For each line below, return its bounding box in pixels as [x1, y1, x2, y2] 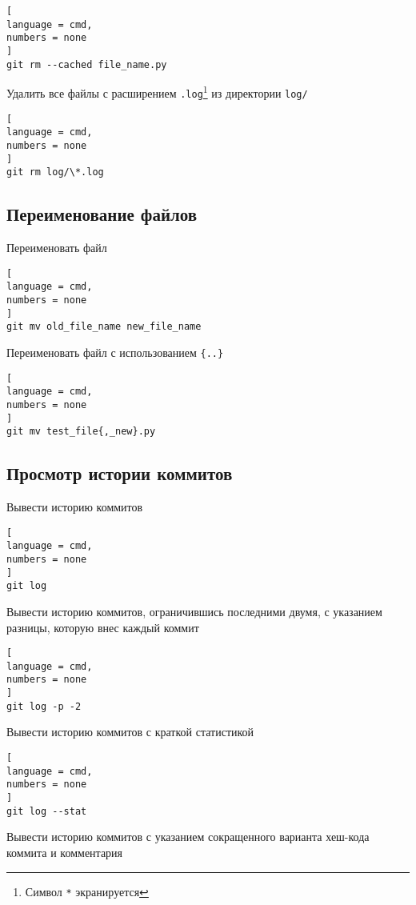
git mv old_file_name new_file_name [6, 321, 202, 333]
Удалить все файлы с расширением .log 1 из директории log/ [6, 82, 308, 101]
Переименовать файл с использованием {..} [6, 343, 224, 360]
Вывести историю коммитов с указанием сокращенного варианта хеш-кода [6, 828, 370, 845]
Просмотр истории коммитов [6, 461, 233, 486]
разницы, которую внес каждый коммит [6, 619, 199, 635]
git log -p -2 [6, 700, 82, 712]
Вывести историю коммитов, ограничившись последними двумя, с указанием [6, 603, 382, 619]
